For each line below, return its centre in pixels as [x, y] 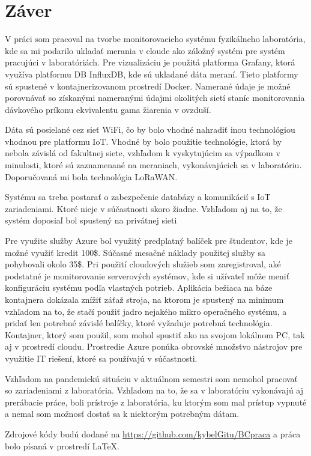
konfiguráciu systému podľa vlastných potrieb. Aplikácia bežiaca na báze [139, 287]
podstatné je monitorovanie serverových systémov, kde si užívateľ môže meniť [147, 275]
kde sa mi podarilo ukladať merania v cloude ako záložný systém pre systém [145, 50]
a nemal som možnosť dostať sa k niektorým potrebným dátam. [122, 414]
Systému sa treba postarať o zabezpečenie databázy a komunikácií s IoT [138, 197]
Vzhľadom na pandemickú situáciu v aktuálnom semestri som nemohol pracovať [152, 378]
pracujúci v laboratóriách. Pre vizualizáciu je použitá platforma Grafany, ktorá [150, 62]
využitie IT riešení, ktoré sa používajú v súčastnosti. [101, 358]
